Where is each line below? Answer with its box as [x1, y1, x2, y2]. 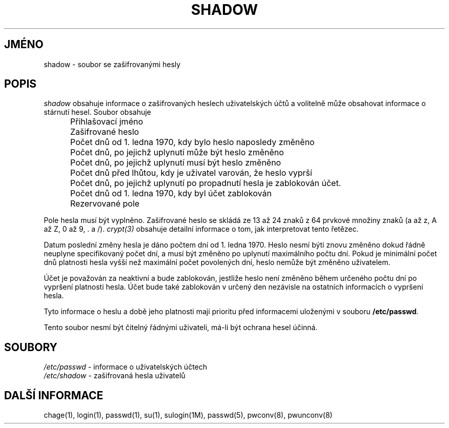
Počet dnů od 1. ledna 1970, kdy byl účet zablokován [70, 188, 272, 199]
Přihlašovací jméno [70, 116, 143, 127]
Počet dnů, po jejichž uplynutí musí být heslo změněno [70, 157, 281, 168]
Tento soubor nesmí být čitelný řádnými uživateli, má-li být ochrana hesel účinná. [44, 323, 318, 332]
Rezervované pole [70, 198, 140, 209]
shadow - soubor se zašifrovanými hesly [44, 59, 181, 69]
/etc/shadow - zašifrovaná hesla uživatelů [44, 371, 186, 380]
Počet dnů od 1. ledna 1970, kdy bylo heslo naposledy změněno [70, 137, 315, 148]
